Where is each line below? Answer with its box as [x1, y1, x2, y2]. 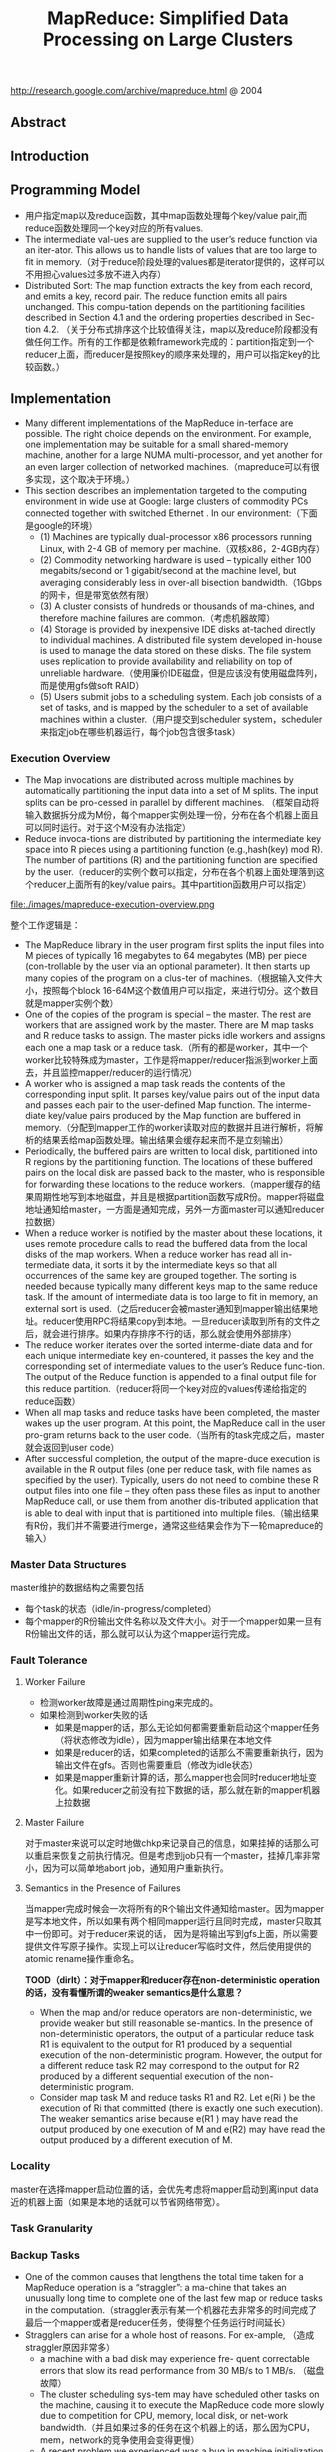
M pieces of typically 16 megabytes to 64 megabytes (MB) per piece [24, 949, 308, 961]
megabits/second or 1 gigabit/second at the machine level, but [39, 564, 297, 576]
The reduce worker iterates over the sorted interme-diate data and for [24, 1338, 313, 1351]
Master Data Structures [10, 1557, 127, 1571]
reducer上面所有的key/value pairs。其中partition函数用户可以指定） [33, 878, 312, 890]
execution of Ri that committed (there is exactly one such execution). [39, 2102, 324, 2114]
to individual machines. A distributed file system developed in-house [39, 633, 323, 646]
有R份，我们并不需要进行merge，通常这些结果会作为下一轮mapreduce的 [24, 1519, 323, 1531]
